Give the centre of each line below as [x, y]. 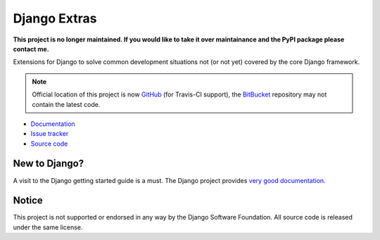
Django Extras [55, 18]
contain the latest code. [66, 104]
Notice [28, 201]
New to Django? [49, 164]
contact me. [31, 49]
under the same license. [48, 227]
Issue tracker [50, 134]
